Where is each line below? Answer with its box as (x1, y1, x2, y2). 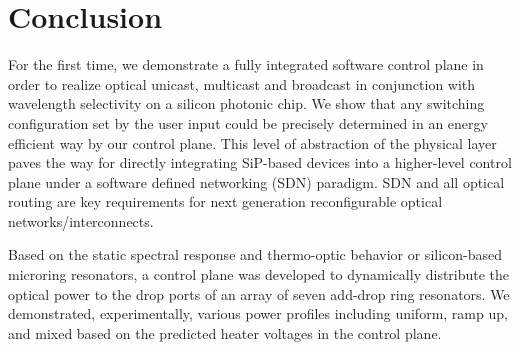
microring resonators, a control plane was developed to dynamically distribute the (8, 264, 510, 285)
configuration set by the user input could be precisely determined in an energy (8, 112, 488, 133)
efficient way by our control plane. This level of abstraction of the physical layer (8, 132, 497, 153)
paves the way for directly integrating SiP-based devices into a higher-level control (8, 152, 512, 173)
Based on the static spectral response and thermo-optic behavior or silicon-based (8, 244, 503, 265)
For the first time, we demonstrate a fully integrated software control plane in (8, 54, 484, 75)
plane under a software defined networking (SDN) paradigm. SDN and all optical (8, 171, 505, 192)
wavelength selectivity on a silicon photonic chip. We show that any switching (8, 93, 485, 114)
